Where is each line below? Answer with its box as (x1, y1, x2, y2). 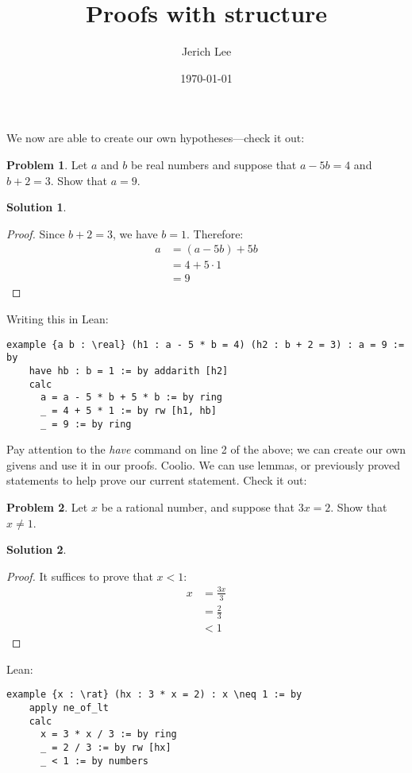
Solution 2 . (6, 541, 67, 558)
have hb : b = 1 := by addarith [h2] (29, 365, 229, 377)
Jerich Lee (181, 43, 232, 60)
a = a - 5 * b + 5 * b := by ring (40, 392, 223, 404)
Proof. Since (6, 225, 65, 242)
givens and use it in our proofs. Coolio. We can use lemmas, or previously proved (6, 456, 401, 473)
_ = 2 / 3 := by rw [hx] (40, 741, 171, 753)
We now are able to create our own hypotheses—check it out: (6, 129, 305, 146)
